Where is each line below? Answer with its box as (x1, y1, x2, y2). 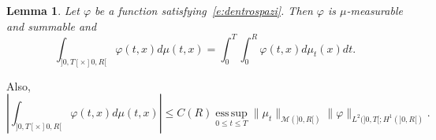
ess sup (215, 108, 248, 120)
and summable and (6, 17, 97, 34)
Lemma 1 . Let (6, 2, 80, 18)
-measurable (346, 2, 403, 18)
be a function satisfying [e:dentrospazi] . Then (95, 2, 313, 18)
